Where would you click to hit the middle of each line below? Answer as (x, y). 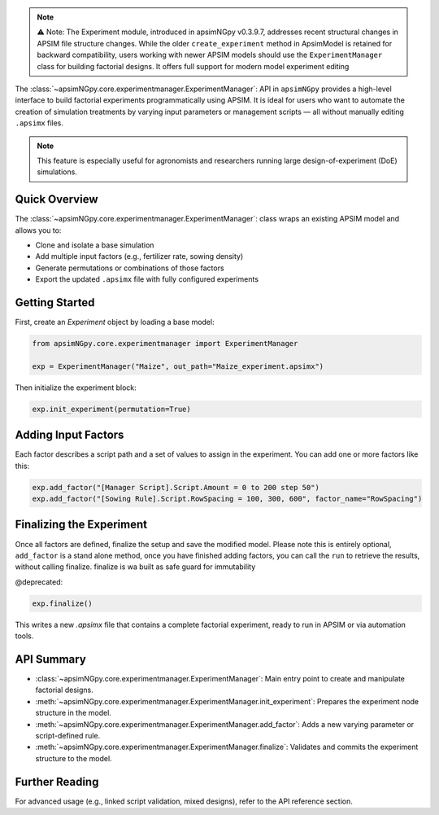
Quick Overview (57, 199)
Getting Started (55, 302)
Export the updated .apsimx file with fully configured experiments (147, 279)
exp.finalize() (62, 603)
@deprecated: (39, 581)
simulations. (57, 172)
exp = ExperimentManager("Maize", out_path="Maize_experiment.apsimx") (178, 366)
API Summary (51, 659)
